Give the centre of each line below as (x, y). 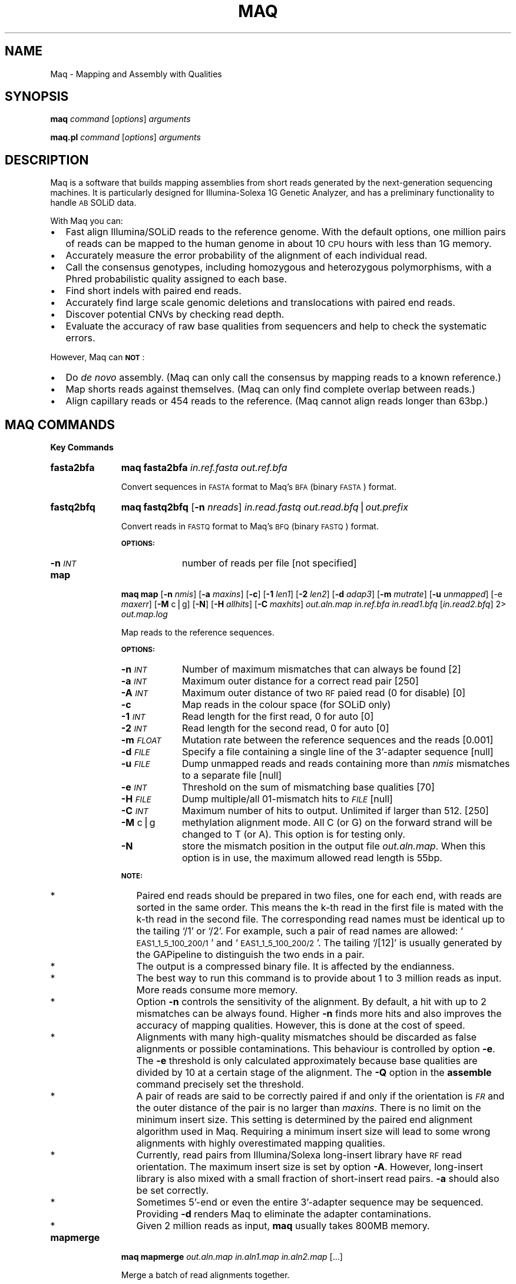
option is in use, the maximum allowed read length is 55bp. (312, 858)
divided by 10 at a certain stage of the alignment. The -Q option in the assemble (314, 1073)
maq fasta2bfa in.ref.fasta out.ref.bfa (204, 468)
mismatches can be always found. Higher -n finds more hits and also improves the (319, 1014)
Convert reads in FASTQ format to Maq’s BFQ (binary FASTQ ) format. (250, 526)
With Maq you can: (87, 221)
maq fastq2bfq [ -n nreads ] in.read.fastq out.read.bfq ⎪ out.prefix (264, 507)
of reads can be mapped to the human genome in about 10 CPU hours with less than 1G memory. (279, 244)
